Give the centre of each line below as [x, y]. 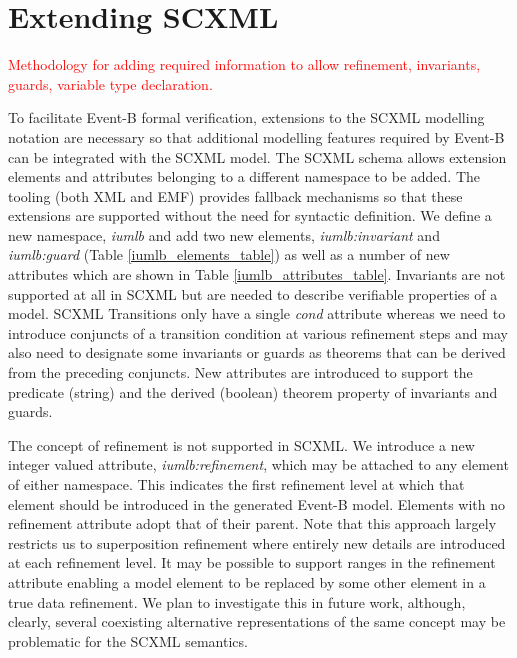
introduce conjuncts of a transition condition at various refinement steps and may [258, 332]
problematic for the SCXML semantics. [128, 640]
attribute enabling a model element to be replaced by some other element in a [247, 581]
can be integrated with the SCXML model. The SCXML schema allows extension [257, 156]
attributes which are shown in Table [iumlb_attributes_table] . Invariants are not [257, 274]
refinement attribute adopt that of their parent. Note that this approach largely [252, 523]
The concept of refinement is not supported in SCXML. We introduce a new [241, 444]
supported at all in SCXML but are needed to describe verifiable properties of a [253, 293]
